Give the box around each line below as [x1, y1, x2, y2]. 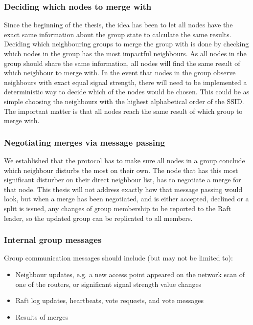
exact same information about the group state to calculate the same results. [4, 29, 231, 39]
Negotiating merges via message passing [4, 136, 165, 148]
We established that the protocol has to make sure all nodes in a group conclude [4, 155, 245, 165]
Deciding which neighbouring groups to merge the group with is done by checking [4, 39, 249, 49]
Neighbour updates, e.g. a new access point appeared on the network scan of [15, 269, 245, 279]
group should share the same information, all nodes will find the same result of [4, 58, 240, 68]
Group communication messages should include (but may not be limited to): [4, 253, 233, 263]
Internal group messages [4, 234, 102, 246]
